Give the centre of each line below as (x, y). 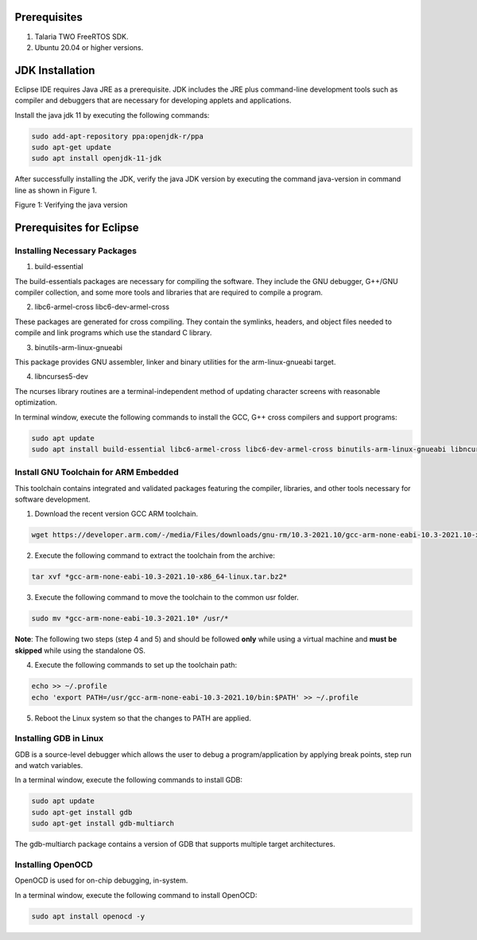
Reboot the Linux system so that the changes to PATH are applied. (143, 718)
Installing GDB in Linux (59, 739)
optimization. (36, 403)
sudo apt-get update (71, 147)
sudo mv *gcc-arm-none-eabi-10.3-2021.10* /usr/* (130, 618)
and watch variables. (49, 766)
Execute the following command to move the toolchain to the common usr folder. (167, 598)
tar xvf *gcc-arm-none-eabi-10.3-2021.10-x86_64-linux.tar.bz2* (159, 577)
